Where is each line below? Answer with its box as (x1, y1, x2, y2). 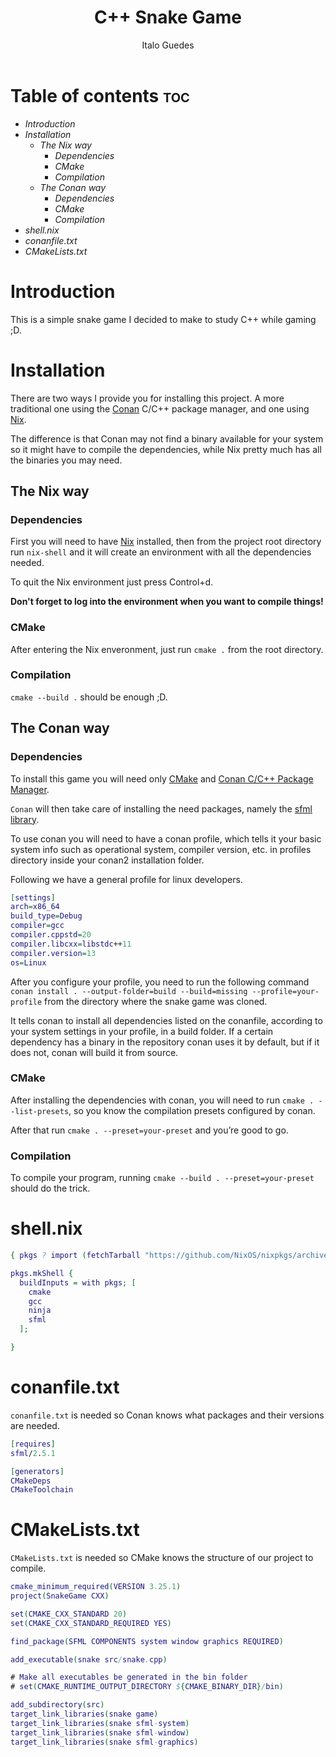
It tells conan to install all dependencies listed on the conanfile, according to (10, 1014, 323, 1026)
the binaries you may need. (10, 454, 123, 466)
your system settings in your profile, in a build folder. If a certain (10, 1025, 274, 1037)
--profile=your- (251, 986, 320, 996)
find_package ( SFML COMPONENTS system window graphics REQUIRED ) (10, 1636, 284, 1646)
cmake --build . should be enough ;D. (10, 691, 168, 703)
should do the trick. (10, 1182, 91, 1195)
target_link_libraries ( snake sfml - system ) (10, 1718, 190, 1728)
